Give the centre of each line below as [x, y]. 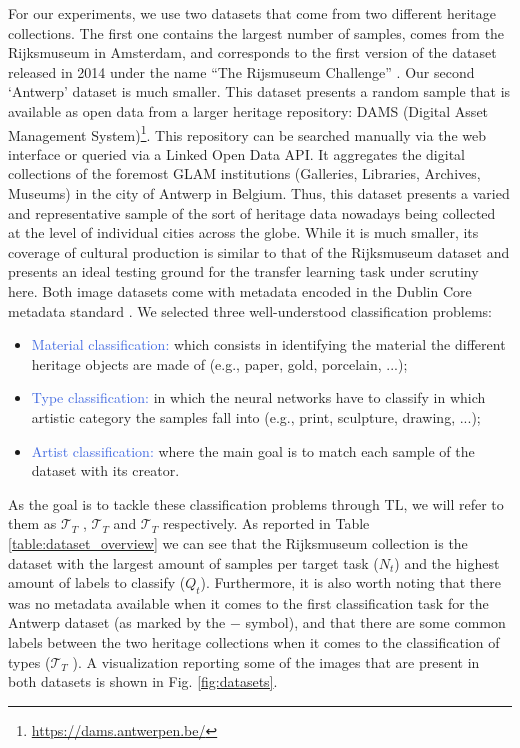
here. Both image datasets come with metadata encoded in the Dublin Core [240, 290]
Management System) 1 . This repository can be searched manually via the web [247, 133]
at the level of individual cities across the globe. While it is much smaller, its [243, 232]
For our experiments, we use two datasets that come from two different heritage [252, 13]
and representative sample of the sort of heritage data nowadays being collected [252, 212]
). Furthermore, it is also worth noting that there [350, 582]
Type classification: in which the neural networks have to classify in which [258, 397]
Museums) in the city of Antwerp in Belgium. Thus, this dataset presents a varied [259, 193]
